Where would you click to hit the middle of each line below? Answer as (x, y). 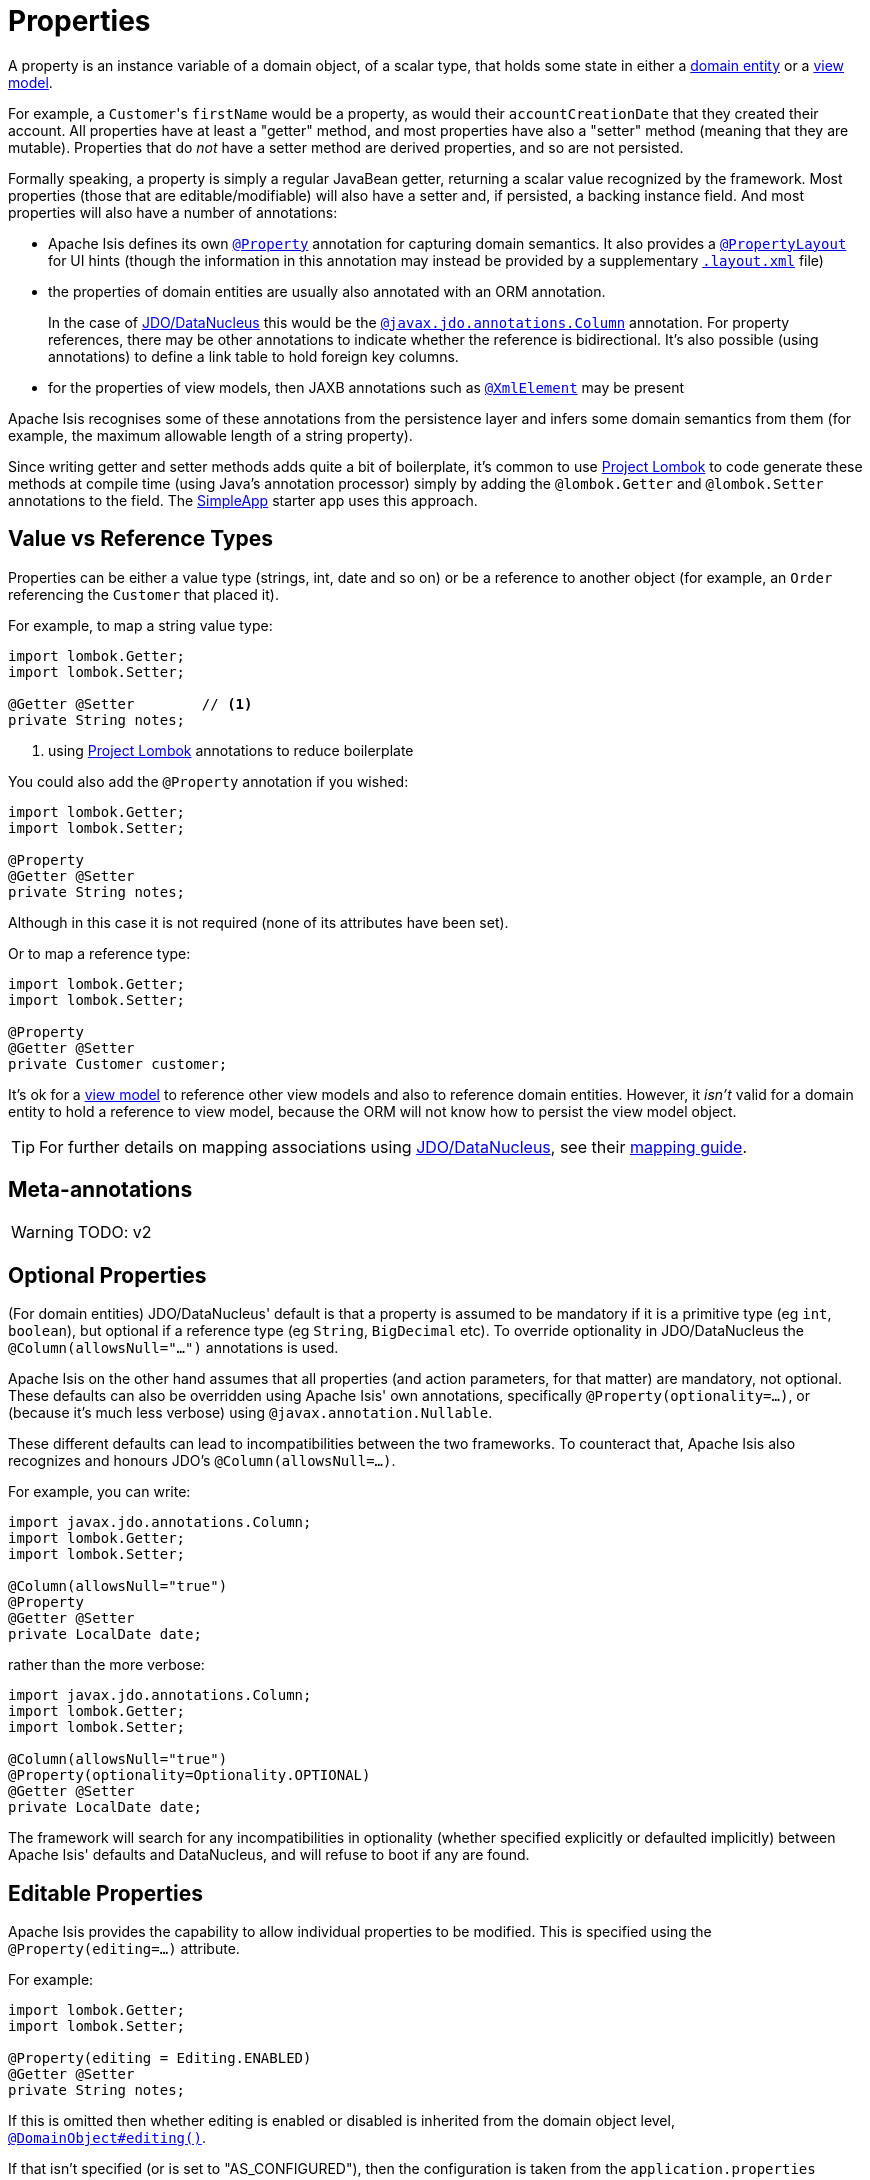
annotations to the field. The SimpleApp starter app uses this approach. (243, 500)
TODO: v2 (114, 1232)
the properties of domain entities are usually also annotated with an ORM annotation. (327, 291)
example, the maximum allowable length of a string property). (210, 435)
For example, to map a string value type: (140, 625)
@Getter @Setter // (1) (130, 703)
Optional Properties (107, 1275)
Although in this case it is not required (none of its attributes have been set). (258, 922)
